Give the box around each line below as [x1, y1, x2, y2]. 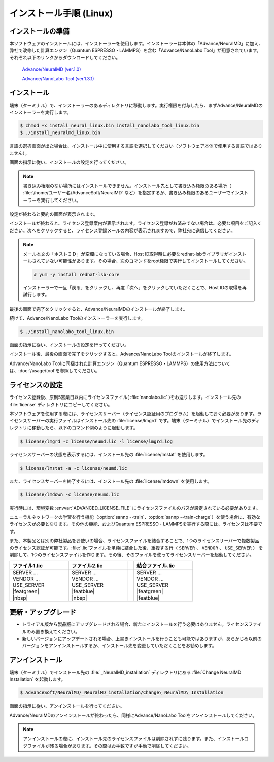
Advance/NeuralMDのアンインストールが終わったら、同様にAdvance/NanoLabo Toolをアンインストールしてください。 [9, 712, 257, 718]
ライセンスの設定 [9, 381, 63, 389]
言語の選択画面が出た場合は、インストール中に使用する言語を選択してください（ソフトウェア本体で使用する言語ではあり [9, 143, 262, 149]
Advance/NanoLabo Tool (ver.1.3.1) [22, 75, 94, 81]
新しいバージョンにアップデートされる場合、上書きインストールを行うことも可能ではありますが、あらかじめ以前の [22, 635, 262, 642]
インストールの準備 [9, 27, 70, 36]
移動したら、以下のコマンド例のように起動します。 [31, 424, 138, 431]
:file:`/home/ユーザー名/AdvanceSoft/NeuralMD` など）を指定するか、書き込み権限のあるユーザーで [23, 190, 231, 196]
